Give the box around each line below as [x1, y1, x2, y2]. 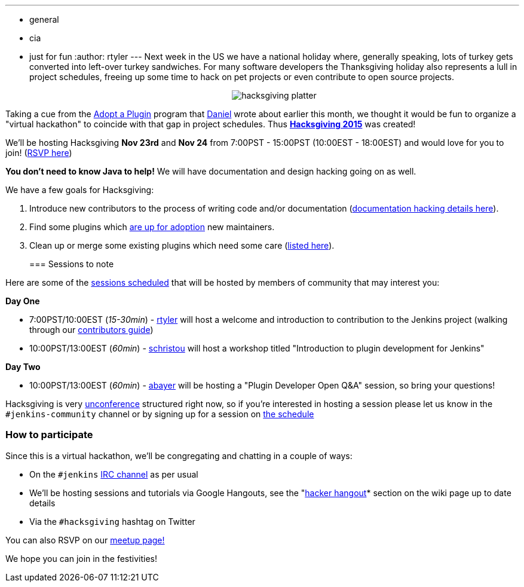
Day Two [5, 362, 41, 372]
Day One [5, 296, 40, 306]
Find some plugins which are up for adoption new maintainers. [29, 222, 275, 232]
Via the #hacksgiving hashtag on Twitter [29, 516, 195, 527]
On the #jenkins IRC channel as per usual [29, 469, 198, 479]
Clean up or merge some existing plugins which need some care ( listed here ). [29, 240, 335, 250]
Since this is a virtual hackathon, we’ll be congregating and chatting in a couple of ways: [5, 450, 353, 461]
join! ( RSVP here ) [5, 148, 72, 158]
